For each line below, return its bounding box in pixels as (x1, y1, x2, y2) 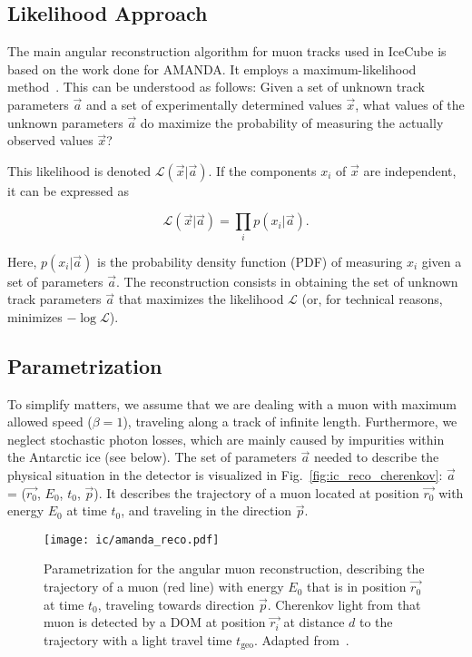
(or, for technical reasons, (301, 289, 443, 309)
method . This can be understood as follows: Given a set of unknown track (7, 77, 425, 96)
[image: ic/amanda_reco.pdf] (44, 533, 220, 546)
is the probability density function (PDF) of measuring (97, 251, 403, 270)
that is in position (306, 577, 407, 596)
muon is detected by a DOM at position (44, 613, 266, 632)
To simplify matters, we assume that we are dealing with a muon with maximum (7, 394, 457, 413)
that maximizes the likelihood (118, 289, 284, 309)
